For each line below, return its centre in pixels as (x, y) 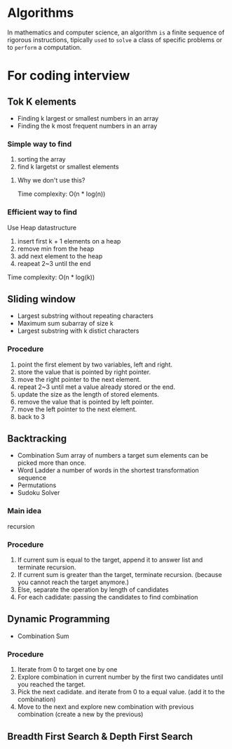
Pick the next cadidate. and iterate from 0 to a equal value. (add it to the (121, 692)
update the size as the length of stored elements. (88, 394)
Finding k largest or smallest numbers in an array (88, 118)
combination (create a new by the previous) (80, 715)
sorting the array (41, 159)
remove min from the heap (56, 248)
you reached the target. (52, 684)
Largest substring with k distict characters (78, 331)
